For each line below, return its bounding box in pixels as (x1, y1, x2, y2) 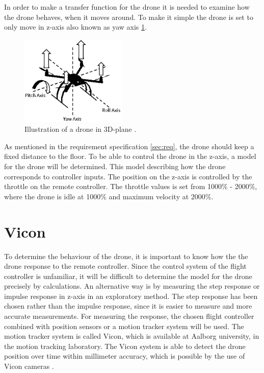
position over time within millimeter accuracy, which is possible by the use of (4, 351, 245, 361)
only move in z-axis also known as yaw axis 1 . (4, 21, 147, 32)
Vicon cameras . (4, 361, 54, 371)
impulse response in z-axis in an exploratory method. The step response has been (4, 290, 258, 301)
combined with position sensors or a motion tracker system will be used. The (4, 320, 244, 331)
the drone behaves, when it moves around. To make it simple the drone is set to (4, 11, 253, 22)
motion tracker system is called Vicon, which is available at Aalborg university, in (4, 331, 259, 341)
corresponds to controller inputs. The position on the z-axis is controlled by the (4, 171, 252, 181)
